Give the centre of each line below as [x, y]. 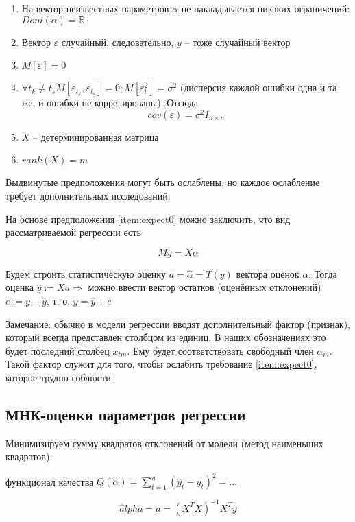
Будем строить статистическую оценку [86, 273]
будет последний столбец [58, 350]
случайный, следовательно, [118, 41]
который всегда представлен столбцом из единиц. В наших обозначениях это [166, 337]
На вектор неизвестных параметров [95, 8]
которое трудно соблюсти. [60, 377]
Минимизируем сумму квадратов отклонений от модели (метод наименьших [164, 443]
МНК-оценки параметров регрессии [126, 414]
